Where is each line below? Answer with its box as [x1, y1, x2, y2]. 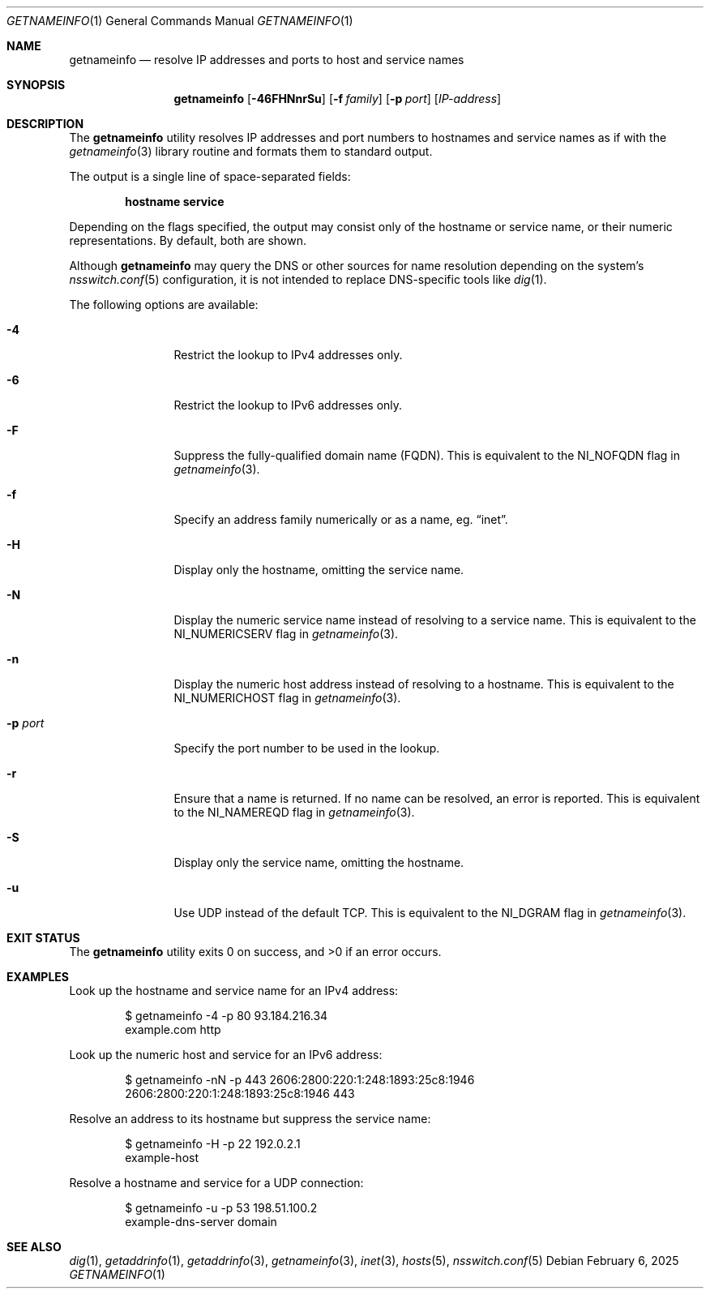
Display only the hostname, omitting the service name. [173, 563, 464, 577]
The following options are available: [69, 298, 259, 311]
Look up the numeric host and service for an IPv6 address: [69, 1048, 383, 1061]
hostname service [125, 195, 225, 208]
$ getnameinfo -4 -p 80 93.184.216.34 [125, 1009, 328, 1023]
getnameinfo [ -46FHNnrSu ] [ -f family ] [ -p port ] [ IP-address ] [173, 92, 502, 105]
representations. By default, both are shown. [69, 234, 306, 247]
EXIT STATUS [6, 931, 80, 945]
